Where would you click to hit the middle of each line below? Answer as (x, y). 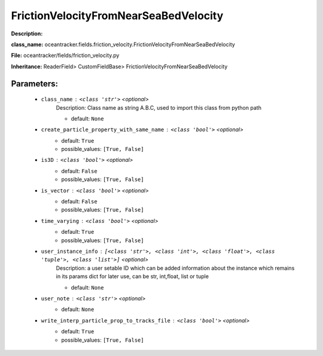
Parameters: (34, 84)
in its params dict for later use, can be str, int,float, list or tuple (132, 276)
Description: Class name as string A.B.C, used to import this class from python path (159, 107)
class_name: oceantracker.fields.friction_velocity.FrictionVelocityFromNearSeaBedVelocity (123, 44)
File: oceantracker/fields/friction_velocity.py (65, 55)
